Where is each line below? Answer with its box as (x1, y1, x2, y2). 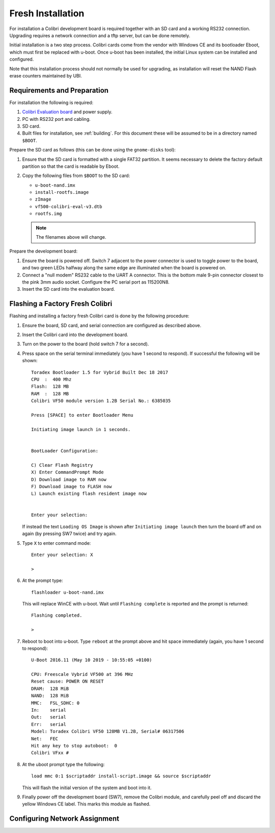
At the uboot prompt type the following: (22, 761, 105, 767)
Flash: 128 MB (31, 384, 69, 390)
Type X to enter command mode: (22, 540, 91, 546)
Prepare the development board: (9, 248, 78, 255)
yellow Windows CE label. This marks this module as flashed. (22, 801, 151, 807)
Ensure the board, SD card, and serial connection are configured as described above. (22, 322, 201, 329)
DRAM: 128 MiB (31, 686, 69, 691)
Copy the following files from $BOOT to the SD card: (22, 172, 130, 179)
